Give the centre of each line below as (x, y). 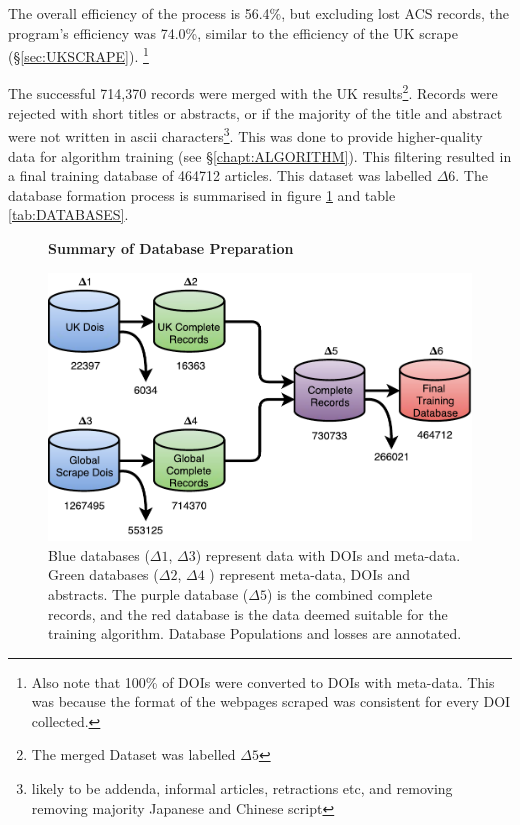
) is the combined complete (349, 593)
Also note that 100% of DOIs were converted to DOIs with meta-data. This (263, 681)
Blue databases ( (99, 554)
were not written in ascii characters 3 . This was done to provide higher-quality (245, 134)
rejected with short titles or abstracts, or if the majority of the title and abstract (255, 112)
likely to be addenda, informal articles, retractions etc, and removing (242, 788)
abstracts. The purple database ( (148, 593)
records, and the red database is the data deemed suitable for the (248, 613)
